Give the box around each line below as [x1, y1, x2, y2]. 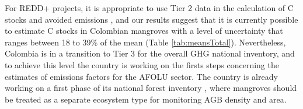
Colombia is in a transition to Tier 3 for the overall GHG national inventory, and [5, 47, 295, 59]
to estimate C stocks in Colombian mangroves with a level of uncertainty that [5, 24, 283, 37]
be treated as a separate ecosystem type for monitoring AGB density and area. [5, 93, 287, 105]
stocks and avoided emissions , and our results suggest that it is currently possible [5, 13, 298, 25]
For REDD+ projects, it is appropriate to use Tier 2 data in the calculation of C [5, 2, 294, 13]
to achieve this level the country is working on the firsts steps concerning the [5, 58, 279, 71]
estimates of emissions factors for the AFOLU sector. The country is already [5, 70, 278, 82]
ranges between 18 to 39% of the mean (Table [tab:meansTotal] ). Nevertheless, [5, 36, 286, 48]
